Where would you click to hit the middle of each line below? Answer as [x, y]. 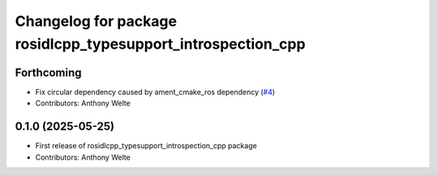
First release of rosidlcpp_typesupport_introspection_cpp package [146, 146]
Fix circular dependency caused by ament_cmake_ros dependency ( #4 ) [155, 92]
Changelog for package [96, 21]
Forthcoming [48, 73]
